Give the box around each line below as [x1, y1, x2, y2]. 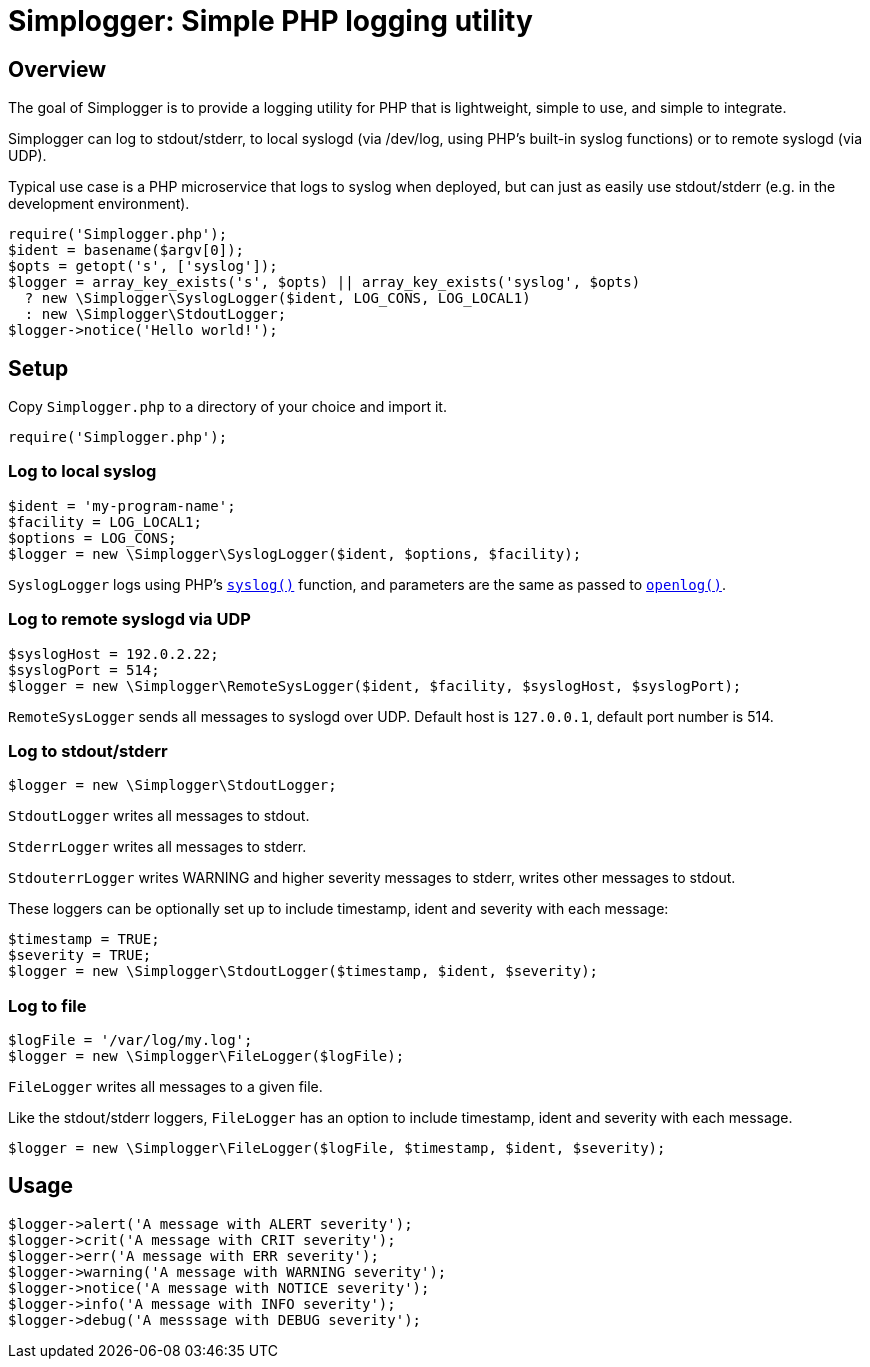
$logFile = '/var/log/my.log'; [8, 1032, 253, 1049]
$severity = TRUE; [8, 947, 152, 964]
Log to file [8, 995, 87, 1016]
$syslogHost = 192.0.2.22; [8, 645, 219, 662]
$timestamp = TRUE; [8, 931, 160, 948]
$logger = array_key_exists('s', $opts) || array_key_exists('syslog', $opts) [8, 274, 641, 291]
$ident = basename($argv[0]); [8, 242, 245, 259]
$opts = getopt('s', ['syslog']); [8, 258, 278, 275]
